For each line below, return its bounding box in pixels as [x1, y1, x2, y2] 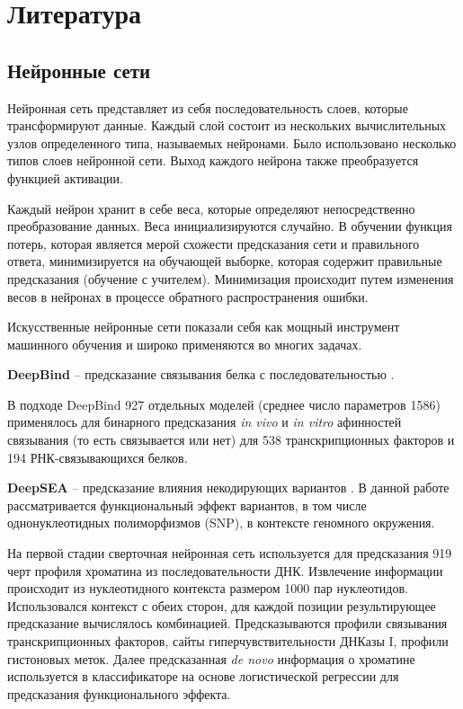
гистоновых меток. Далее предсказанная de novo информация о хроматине [7, 649, 415, 668]
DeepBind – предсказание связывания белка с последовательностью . [7, 365, 395, 384]
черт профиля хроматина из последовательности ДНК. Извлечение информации [7, 561, 443, 580]
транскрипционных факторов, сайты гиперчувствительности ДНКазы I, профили [7, 632, 449, 651]
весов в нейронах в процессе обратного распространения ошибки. [7, 287, 369, 306]
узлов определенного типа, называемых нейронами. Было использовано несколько [7, 133, 457, 152]
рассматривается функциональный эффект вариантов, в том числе [7, 495, 367, 514]
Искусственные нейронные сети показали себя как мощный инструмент [7, 317, 400, 336]
